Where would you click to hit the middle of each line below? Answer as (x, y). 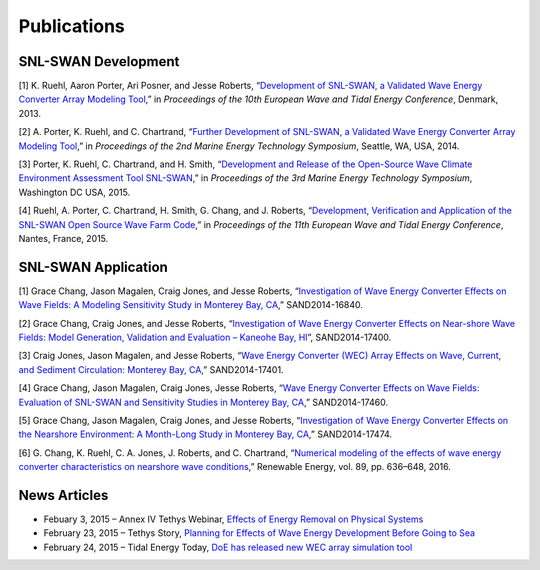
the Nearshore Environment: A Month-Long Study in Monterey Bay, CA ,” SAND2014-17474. (205, 434)
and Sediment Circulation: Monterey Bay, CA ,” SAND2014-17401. (151, 369)
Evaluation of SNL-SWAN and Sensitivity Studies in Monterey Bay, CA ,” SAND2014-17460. (203, 402)
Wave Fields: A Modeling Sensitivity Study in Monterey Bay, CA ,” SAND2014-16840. (191, 305)
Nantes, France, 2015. (63, 238)
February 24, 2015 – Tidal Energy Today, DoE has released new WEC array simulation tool (228, 547)
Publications (71, 26)
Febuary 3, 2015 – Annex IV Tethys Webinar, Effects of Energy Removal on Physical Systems (233, 519)
